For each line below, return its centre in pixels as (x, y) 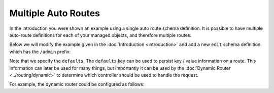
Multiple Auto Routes (55, 13)
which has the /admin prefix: (40, 52)
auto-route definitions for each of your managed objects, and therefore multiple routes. (100, 35)
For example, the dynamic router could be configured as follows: (77, 84)
